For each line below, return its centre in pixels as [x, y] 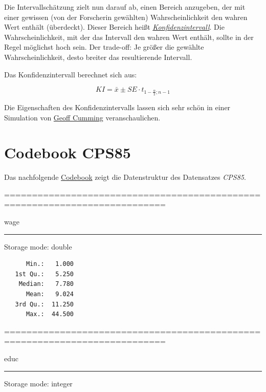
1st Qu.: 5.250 [45, 274]
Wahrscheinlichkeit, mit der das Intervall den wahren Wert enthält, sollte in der [129, 37]
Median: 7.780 [46, 284]
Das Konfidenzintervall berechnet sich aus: [71, 74]
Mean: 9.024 [50, 294]
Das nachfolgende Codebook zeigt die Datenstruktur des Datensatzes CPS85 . [125, 177]
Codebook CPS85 [68, 152]
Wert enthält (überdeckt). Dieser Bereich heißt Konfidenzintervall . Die [114, 27]
